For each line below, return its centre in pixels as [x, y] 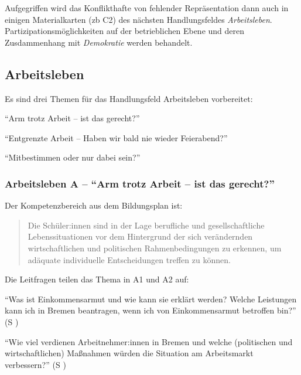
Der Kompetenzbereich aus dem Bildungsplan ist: [94, 205]
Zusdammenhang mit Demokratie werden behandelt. [99, 42]
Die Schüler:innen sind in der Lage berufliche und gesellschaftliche [146, 225]
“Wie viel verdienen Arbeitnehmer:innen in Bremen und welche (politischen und [149, 341]
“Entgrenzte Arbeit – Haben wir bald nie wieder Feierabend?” [116, 137]
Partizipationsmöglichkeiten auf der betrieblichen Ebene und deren [125, 31]
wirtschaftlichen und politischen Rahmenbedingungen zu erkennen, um [155, 248]
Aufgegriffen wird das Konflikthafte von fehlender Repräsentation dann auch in [147, 8]
